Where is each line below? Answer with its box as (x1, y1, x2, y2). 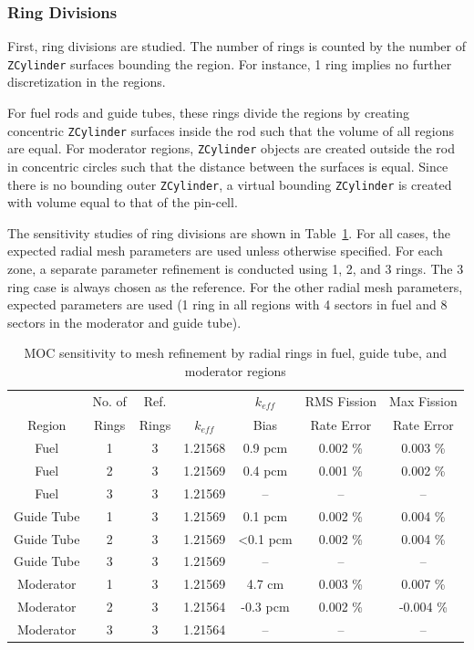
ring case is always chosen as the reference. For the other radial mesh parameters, (7, 277, 463, 296)
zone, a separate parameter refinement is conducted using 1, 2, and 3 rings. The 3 (7, 259, 464, 278)
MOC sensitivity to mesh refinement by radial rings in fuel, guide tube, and (24, 343, 448, 362)
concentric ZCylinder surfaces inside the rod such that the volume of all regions (7, 121, 455, 140)
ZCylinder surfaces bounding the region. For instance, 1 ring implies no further (7, 54, 452, 73)
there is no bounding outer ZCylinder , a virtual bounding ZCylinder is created (7, 174, 452, 194)
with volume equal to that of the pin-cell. (7, 193, 238, 212)
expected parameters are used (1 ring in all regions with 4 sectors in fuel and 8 (7, 295, 448, 314)
